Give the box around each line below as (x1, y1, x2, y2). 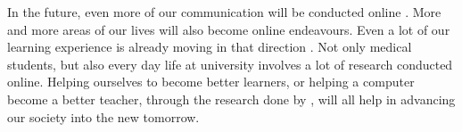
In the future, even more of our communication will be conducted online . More (7, 3, 441, 21)
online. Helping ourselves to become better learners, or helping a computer (7, 72, 415, 91)
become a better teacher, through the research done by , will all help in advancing (7, 89, 456, 108)
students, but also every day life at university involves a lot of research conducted (7, 54, 453, 73)
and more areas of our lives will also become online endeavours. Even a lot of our (7, 20, 450, 38)
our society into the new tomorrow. (7, 107, 200, 126)
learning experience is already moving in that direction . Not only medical (7, 37, 412, 56)
